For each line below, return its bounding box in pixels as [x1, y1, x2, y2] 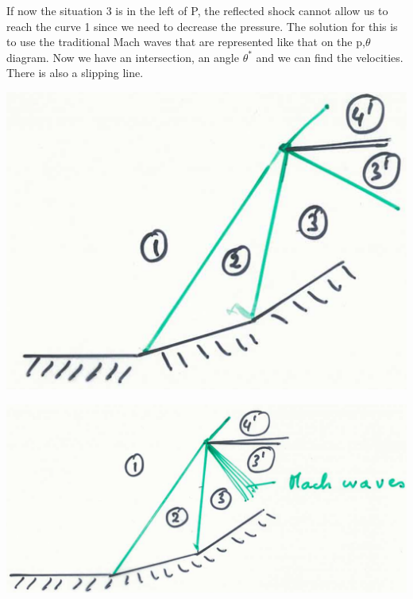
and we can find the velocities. [256, 48, 403, 65]
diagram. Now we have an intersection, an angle [6, 48, 239, 65]
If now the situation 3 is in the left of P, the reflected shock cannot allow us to [6, 2, 388, 18]
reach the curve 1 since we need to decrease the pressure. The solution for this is [6, 17, 398, 34]
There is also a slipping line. [6, 64, 144, 81]
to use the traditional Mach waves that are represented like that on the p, [6, 33, 365, 50]
